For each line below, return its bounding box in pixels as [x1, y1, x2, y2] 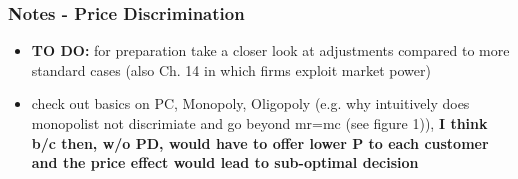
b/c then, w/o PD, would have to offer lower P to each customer [31, 132, 489, 153]
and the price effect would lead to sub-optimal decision [31, 152, 419, 173]
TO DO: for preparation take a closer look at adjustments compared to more [31, 40, 510, 61]
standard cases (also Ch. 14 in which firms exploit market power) [31, 59, 431, 80]
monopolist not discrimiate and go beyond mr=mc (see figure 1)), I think [31, 113, 488, 133]
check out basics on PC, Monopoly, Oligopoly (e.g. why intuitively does [31, 93, 470, 114]
